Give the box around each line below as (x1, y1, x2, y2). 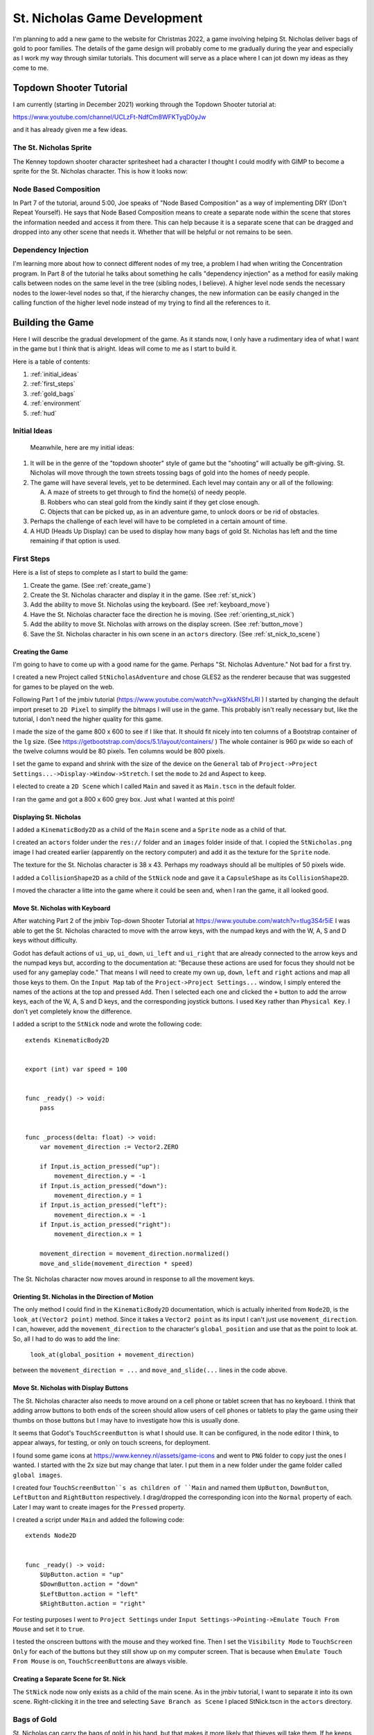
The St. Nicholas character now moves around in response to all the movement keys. (12, 1275, 255, 1283)
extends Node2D (25, 1532, 77, 1540)
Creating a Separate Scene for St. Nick (12, 1675, 126, 1683)
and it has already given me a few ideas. (12, 126, 128, 134)
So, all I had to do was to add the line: (12, 1335, 121, 1343)
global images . (12, 1471, 62, 1479)
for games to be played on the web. (12, 682, 114, 691)
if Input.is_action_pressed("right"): (39, 1221, 172, 1228)
